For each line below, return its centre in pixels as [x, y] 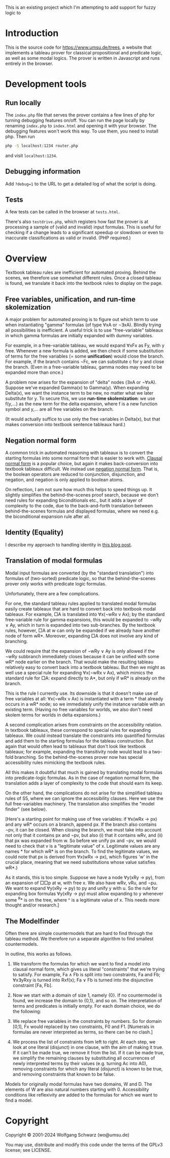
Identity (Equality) [35, 533]
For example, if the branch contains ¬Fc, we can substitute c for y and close [85, 362]
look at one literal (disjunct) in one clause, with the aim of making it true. [88, 1047]
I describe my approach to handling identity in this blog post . [69, 544]
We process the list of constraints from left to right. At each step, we [84, 1042]
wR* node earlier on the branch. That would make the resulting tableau [79, 662]
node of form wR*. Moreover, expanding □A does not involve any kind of [82, 636]
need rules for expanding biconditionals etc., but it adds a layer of [74, 500]
